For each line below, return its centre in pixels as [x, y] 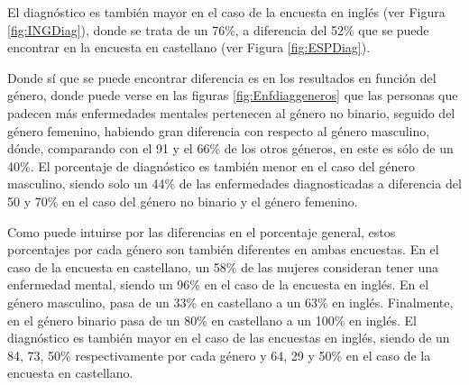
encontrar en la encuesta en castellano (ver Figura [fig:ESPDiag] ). [189, 47]
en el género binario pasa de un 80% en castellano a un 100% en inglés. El [212, 320]
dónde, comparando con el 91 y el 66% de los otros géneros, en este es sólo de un [230, 148]
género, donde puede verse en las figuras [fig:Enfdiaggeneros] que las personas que [233, 95]
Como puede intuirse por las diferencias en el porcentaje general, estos [202, 231]
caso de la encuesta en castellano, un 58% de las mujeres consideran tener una [223, 266]
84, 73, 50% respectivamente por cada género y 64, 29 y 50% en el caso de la [219, 355]
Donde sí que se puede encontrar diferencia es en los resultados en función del [222, 77]
